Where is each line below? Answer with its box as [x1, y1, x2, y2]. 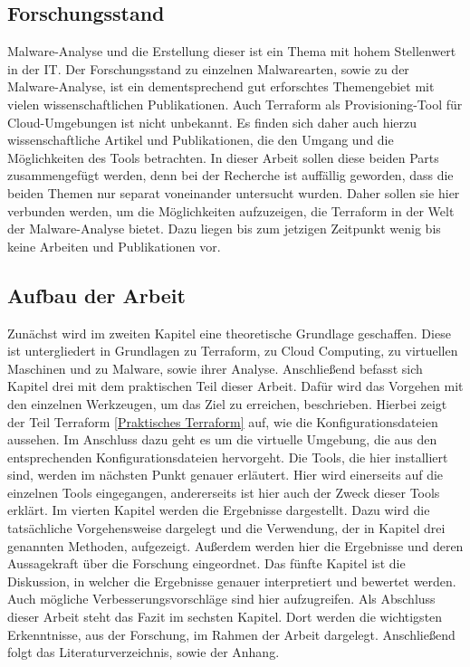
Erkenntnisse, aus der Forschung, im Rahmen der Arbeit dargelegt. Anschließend [7, 624, 456, 643]
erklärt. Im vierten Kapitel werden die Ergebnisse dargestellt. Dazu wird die [7, 500, 430, 519]
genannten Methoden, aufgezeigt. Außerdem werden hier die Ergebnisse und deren [7, 536, 464, 555]
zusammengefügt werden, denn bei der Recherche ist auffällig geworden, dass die [7, 166, 454, 185]
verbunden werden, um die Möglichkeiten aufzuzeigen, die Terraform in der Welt [7, 201, 455, 220]
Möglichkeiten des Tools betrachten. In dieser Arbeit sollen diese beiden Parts [7, 148, 439, 167]
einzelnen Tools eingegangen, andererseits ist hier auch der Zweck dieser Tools [7, 482, 440, 501]
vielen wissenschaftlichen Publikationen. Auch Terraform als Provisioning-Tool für [7, 94, 463, 113]
